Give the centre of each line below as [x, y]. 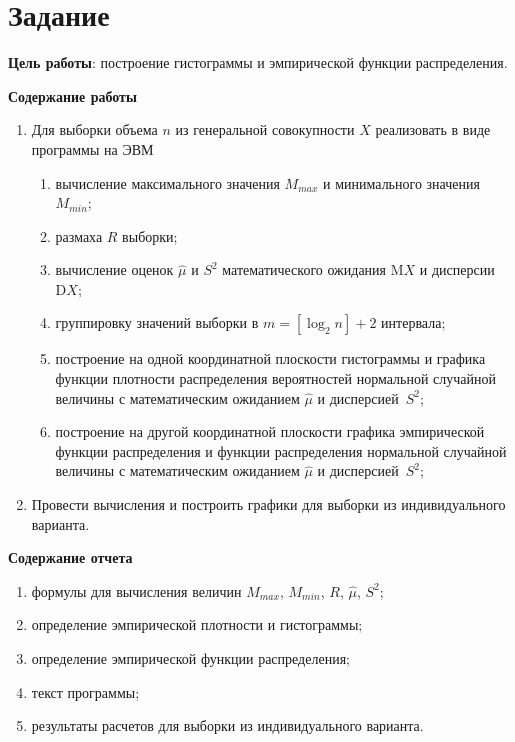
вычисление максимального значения [167, 182]
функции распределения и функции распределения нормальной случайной [281, 450]
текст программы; [85, 691]
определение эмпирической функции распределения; [190, 658]
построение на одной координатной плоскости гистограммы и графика [270, 358]
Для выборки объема [94, 129]
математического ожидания [304, 269]
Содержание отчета [70, 557]
